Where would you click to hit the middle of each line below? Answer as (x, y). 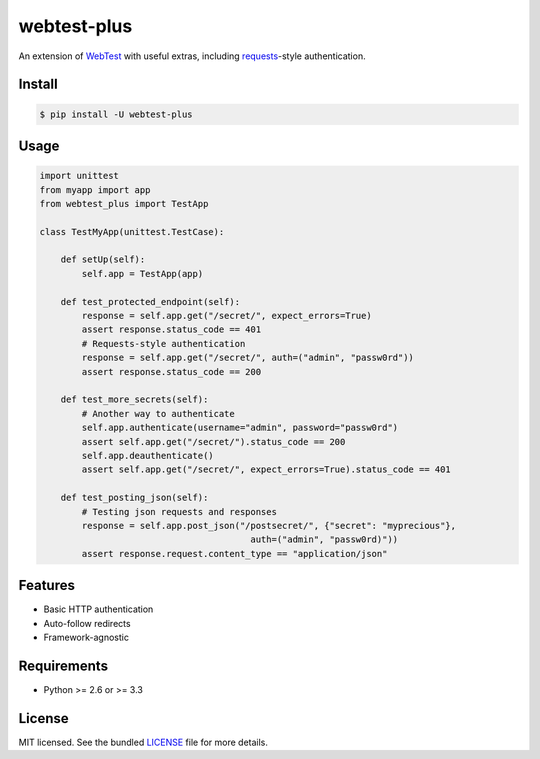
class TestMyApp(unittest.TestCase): (132, 231)
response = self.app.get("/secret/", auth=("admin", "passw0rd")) (248, 358)
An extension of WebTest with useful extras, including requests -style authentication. (192, 56)
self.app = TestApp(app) (142, 273)
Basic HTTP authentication (98, 609)
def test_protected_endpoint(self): (150, 301)
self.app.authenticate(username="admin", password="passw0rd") (240, 428)
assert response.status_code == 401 (171, 329)
